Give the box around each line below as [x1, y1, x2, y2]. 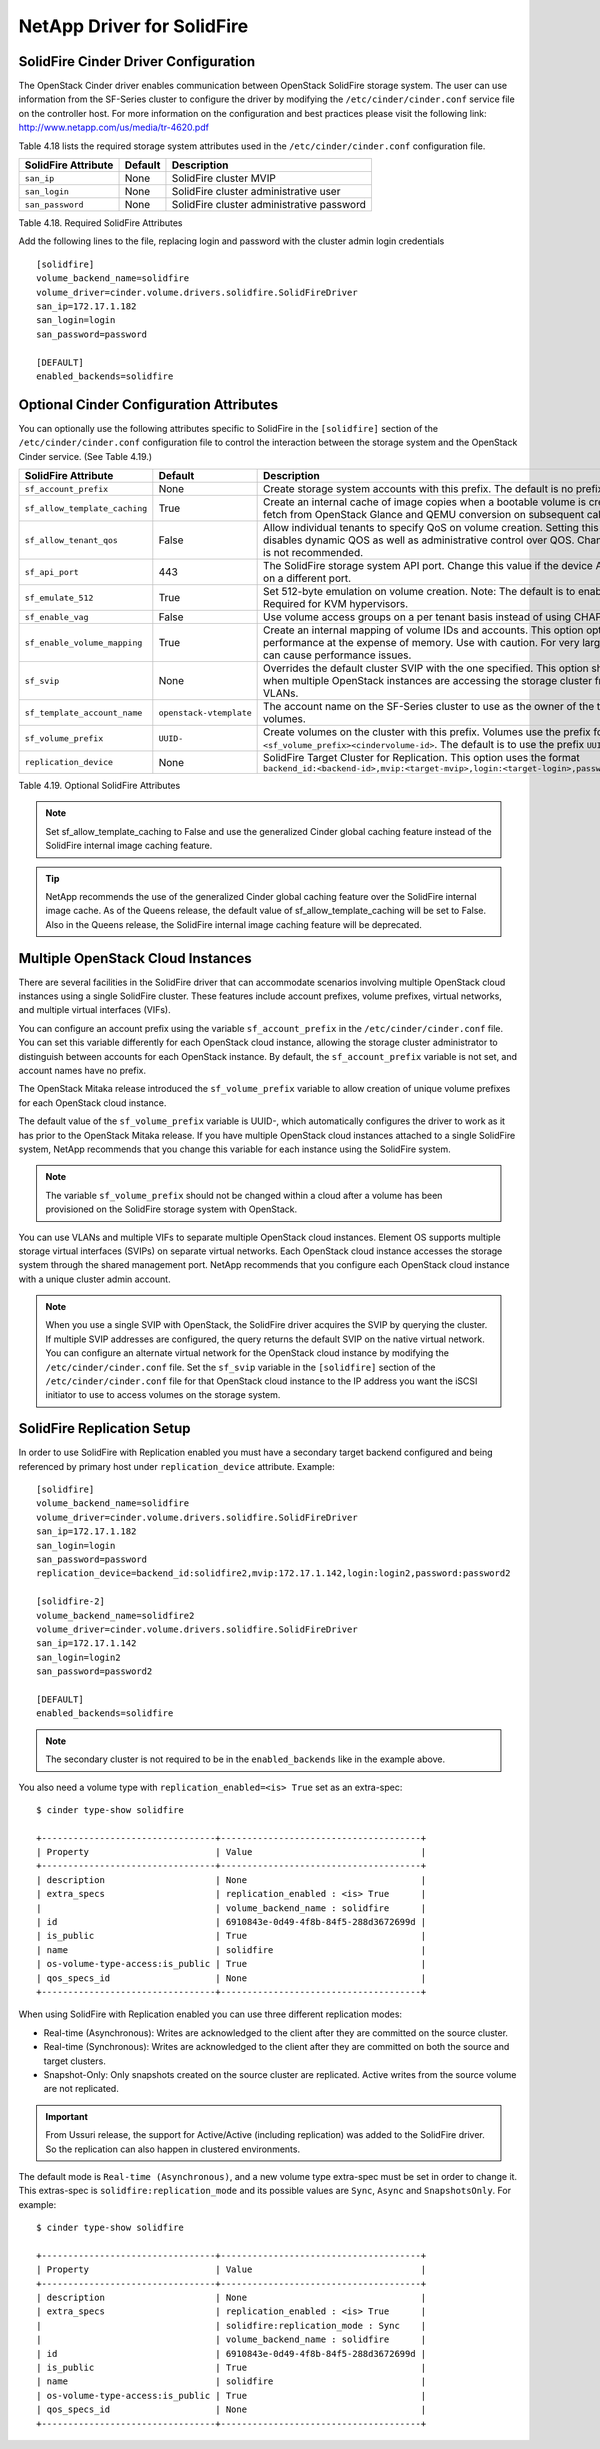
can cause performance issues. [263, 648, 412, 662]
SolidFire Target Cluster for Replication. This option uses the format [263, 751, 580, 764]
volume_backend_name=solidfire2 [36, 1610, 195, 1621]
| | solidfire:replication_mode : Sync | [36, 2320, 427, 2331]
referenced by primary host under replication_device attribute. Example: [18, 1460, 335, 1472]
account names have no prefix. [18, 1064, 147, 1076]
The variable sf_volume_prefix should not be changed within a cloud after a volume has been [45, 1189, 443, 1201]
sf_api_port [24, 566, 79, 577]
